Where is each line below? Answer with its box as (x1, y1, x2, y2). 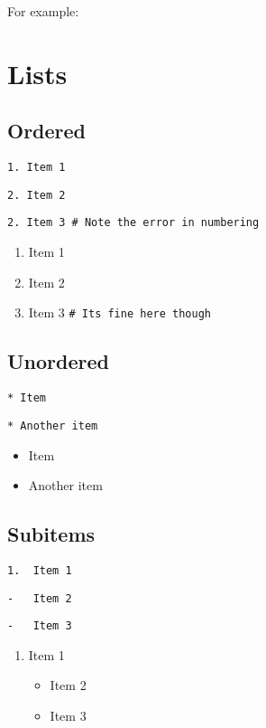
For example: (7, 2, 79, 20)
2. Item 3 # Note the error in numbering (7, 216, 260, 230)
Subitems (7, 520, 96, 548)
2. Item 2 (7, 188, 66, 202)
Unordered (7, 347, 109, 375)
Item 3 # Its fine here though (28, 303, 211, 322)
